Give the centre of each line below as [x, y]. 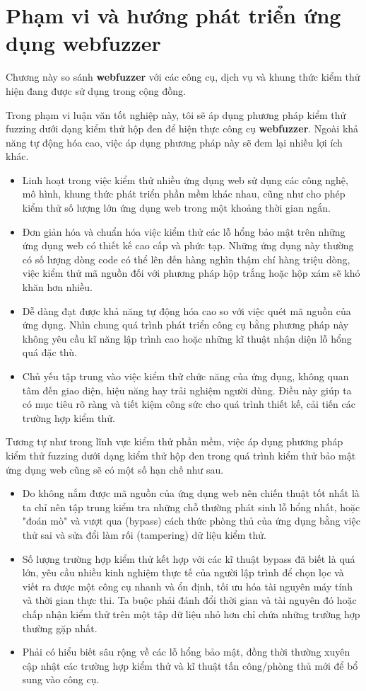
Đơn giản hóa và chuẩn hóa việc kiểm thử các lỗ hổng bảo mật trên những [184, 231]
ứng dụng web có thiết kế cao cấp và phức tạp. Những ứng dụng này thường [188, 245]
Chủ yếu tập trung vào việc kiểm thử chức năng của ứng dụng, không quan [185, 376]
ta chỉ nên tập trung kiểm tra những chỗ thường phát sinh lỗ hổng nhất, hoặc [191, 507]
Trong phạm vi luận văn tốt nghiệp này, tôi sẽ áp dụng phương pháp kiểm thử [176, 114]
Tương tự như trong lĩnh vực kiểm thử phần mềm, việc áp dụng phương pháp [175, 441]
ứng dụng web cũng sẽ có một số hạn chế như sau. [115, 469]
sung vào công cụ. [61, 679]
